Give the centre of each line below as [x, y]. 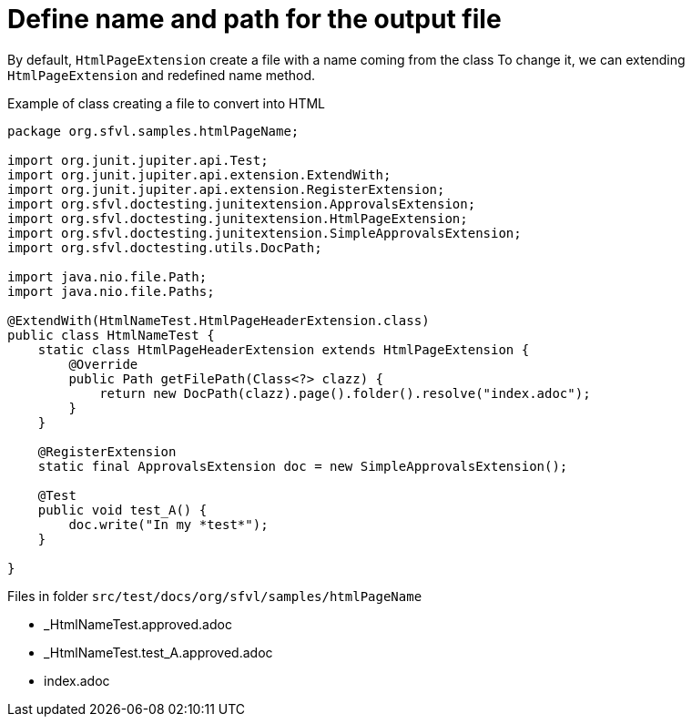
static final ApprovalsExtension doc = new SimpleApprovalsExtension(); [303, 466]
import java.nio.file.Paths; [111, 291]
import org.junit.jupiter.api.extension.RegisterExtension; [226, 189]
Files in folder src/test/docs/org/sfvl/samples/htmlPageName [215, 596]
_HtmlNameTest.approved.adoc [138, 624]
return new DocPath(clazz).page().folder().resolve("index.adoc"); [345, 393]
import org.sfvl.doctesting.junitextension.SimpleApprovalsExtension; [265, 233]
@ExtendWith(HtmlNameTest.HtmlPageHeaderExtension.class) [219, 320]
